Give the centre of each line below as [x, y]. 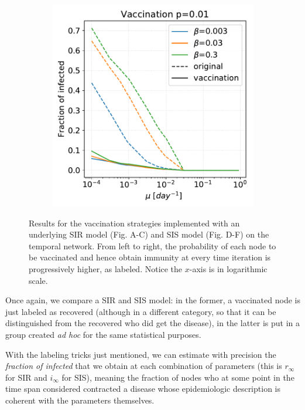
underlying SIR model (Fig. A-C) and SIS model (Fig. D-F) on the [149, 234]
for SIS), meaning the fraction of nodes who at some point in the [178, 377]
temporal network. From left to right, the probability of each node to [152, 245]
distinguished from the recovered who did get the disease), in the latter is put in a [152, 323]
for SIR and [26, 377]
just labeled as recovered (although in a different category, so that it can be [141, 311]
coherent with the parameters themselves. [80, 400]
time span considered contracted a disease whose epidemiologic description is [143, 389]
